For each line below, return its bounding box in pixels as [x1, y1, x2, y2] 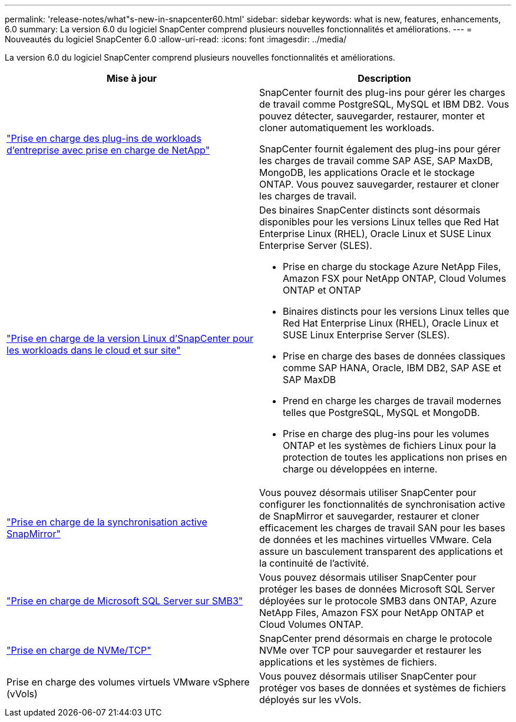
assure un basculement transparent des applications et [259, 545, 503, 557]
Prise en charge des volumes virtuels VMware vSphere [6, 676, 250, 688]
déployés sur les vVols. [259, 694, 362, 706]
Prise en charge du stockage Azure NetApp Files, [283, 261, 501, 272]
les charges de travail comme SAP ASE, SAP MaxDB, [259, 155, 493, 167]
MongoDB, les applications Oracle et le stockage [259, 167, 475, 178]
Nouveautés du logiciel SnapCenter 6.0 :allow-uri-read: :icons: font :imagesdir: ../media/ [5, 34, 347, 44]
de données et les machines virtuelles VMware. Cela [259, 534, 492, 545]
